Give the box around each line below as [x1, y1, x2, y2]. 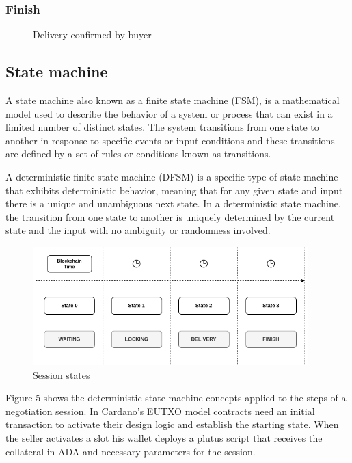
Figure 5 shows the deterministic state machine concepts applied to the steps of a [5, 391, 347, 405]
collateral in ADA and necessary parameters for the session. [5, 444, 256, 458]
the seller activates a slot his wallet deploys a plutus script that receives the [5, 431, 323, 445]
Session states [33, 367, 90, 382]
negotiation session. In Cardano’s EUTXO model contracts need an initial [5, 404, 315, 418]
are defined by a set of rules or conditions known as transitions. [5, 146, 271, 161]
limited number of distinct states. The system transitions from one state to [5, 120, 319, 134]
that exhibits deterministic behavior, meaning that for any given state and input [5, 183, 343, 197]
